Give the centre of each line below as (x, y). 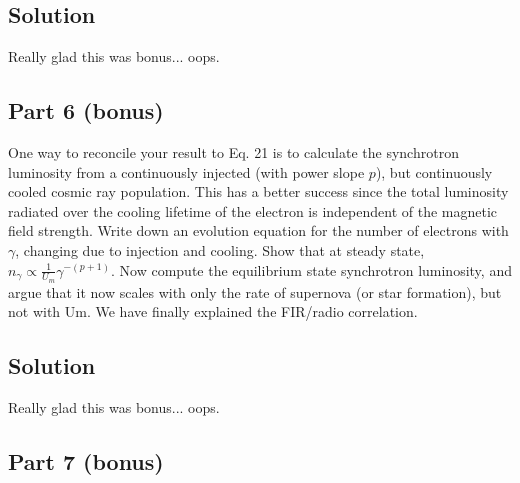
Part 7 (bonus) (86, 461)
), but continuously (434, 171)
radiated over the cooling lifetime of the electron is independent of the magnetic (253, 210)
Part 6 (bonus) (86, 110)
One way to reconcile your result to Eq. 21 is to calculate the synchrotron (233, 152)
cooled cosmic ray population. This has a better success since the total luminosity (258, 191)
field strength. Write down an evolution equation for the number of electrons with (258, 230)
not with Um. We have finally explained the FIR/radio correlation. (213, 311)
